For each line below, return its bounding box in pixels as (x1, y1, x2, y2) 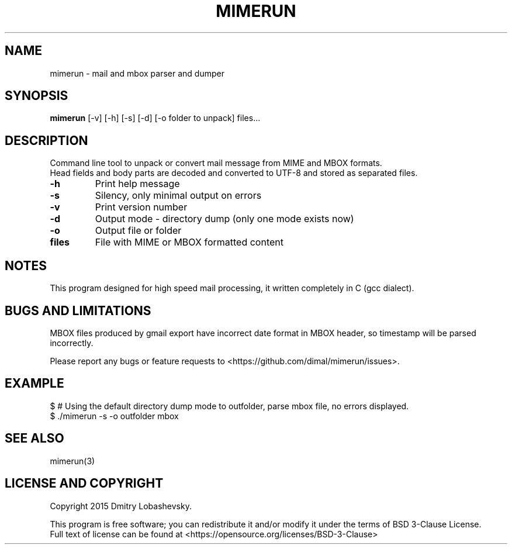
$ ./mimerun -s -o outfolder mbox (50, 410, 179, 421)
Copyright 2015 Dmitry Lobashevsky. (50, 500, 192, 511)
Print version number (95, 201, 188, 213)
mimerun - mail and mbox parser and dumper (50, 68, 224, 78)
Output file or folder (95, 225, 182, 237)
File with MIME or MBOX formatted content (95, 236, 283, 248)
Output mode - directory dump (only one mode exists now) (95, 213, 354, 225)
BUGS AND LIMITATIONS (5, 303, 151, 318)
